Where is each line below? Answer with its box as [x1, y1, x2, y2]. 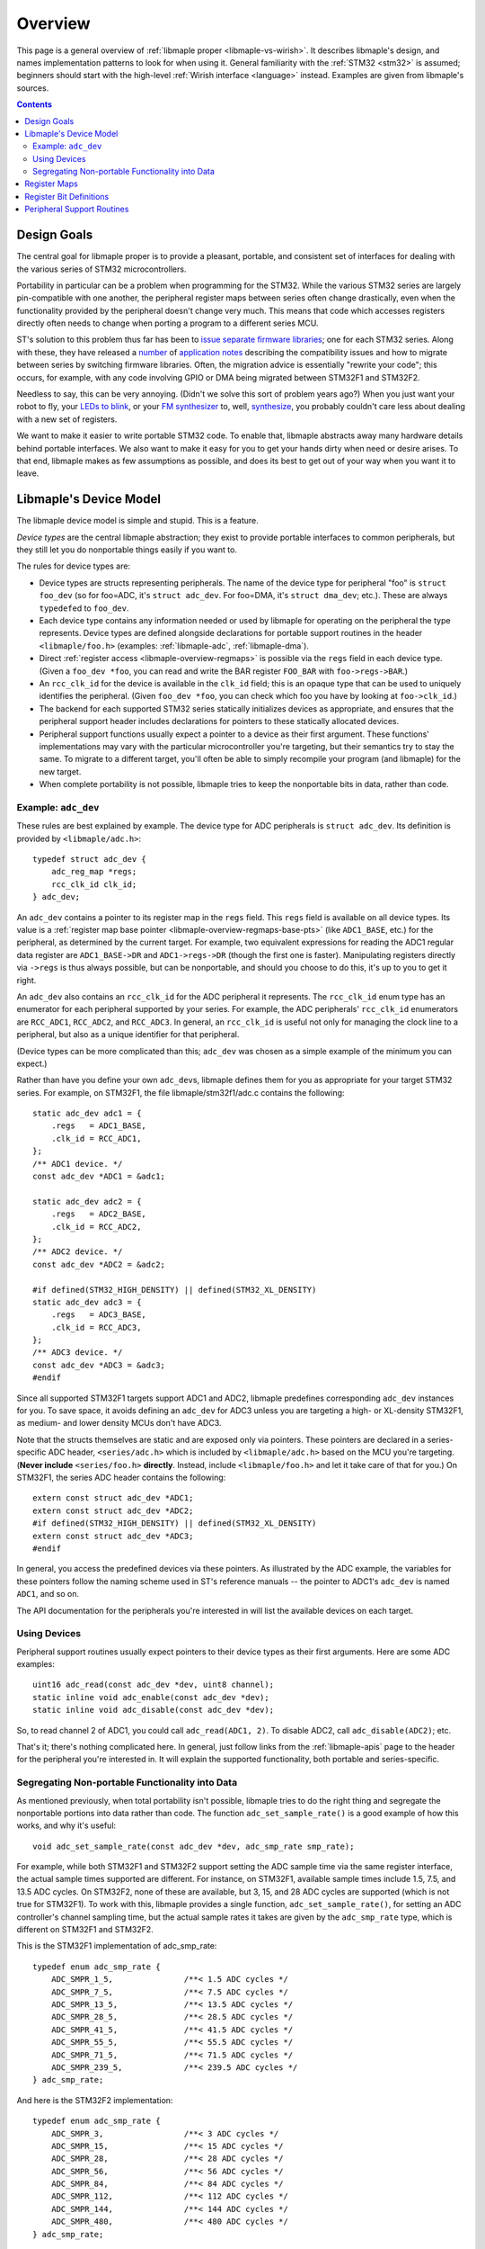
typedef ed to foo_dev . [39, 603, 129, 614]
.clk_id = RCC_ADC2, [50, 1222, 142, 1232]
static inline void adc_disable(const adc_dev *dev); [32, 1705, 274, 1716]
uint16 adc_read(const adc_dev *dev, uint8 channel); [32, 1680, 274, 1690]
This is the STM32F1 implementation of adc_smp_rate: [16, 1940, 217, 1951]
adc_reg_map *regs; [50, 866, 137, 877]
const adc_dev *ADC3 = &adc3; [32, 1359, 166, 1370]
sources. [16, 82, 49, 94]
